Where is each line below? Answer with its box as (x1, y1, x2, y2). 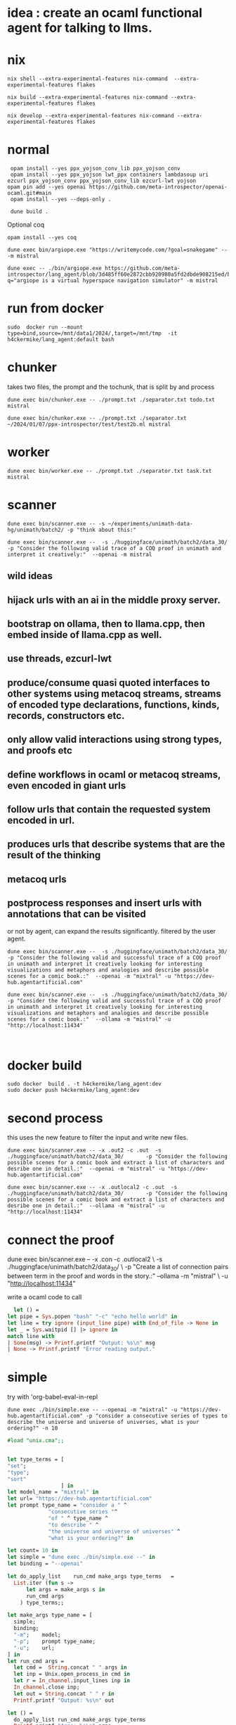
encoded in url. (7, 814, 75, 826)
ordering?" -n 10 (7, 1425, 58, 1432)
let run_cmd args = (7, 1657, 65, 1664)
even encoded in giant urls (7, 779, 126, 791)
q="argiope (7, 277, 39, 284)
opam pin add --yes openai (7, 184, 86, 191)
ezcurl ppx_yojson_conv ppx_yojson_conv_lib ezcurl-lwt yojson (7, 177, 197, 184)
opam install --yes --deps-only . (10, 196, 112, 203)
